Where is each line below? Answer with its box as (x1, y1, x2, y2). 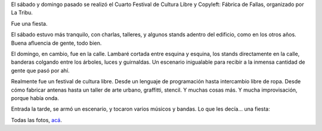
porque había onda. (11, 94, 59, 101)
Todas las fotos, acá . (11, 116, 62, 123)
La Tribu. (11, 9, 33, 16)
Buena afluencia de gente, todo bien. (11, 39, 102, 46)
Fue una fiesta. (11, 20, 48, 27)
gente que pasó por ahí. (11, 67, 70, 74)
